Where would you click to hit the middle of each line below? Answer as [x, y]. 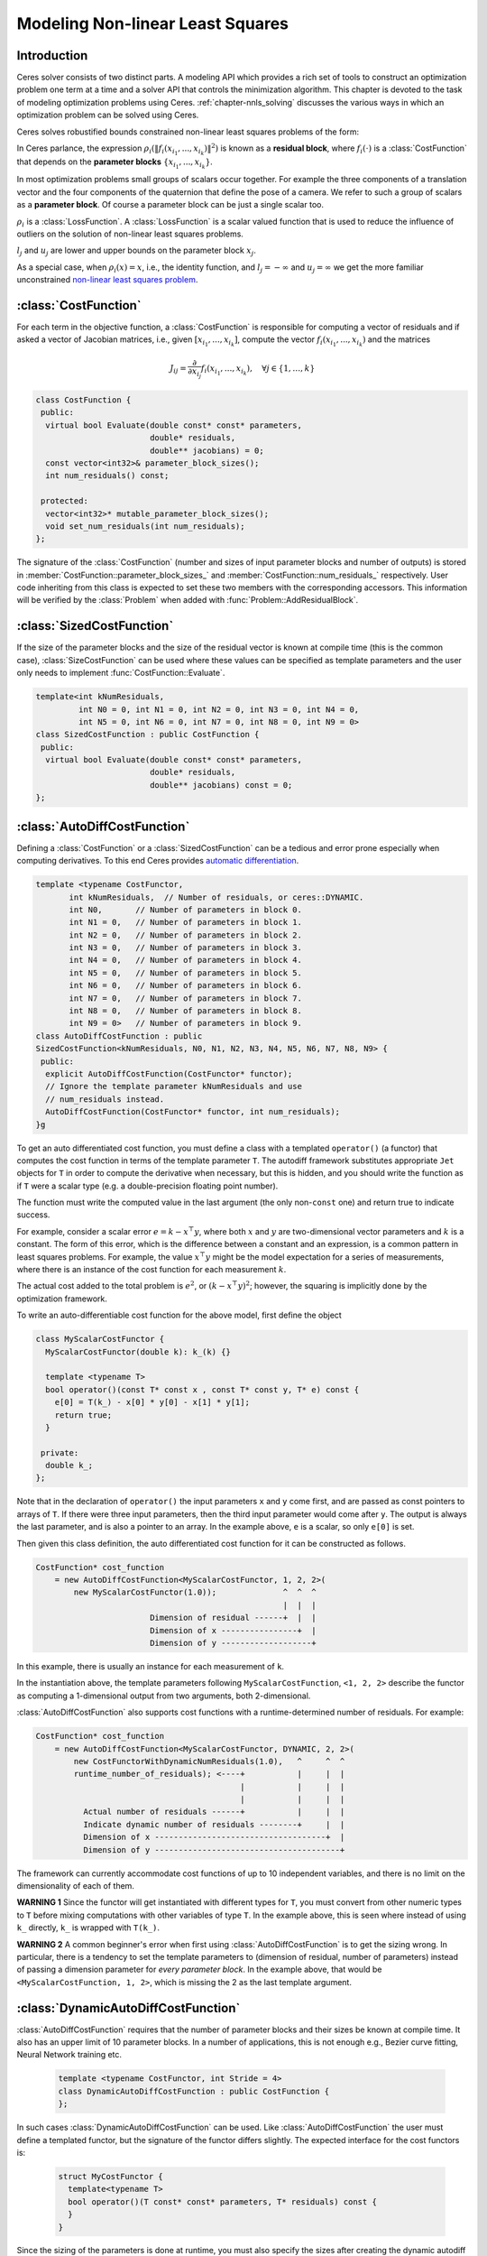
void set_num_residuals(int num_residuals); [145, 526]
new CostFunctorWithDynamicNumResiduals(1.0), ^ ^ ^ [209, 1761]
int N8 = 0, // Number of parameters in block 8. [185, 1011]
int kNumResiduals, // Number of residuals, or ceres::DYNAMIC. [216, 897]
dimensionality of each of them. [76, 1886]
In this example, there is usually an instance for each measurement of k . [150, 1666]
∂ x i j [195, 373]
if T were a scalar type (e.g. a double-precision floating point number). [147, 1186]
